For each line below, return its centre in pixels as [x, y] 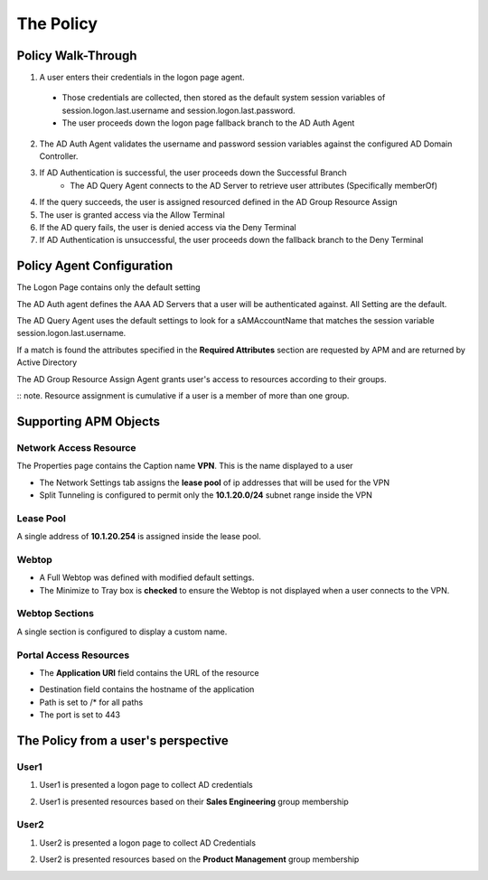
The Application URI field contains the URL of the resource [149, 672]
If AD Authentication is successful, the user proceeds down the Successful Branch [193, 173]
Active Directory [47, 362]
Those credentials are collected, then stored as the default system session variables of [224, 98]
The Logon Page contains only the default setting [108, 287]
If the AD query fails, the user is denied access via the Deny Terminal [168, 227]
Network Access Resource [76, 447]
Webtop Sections [56, 613]
